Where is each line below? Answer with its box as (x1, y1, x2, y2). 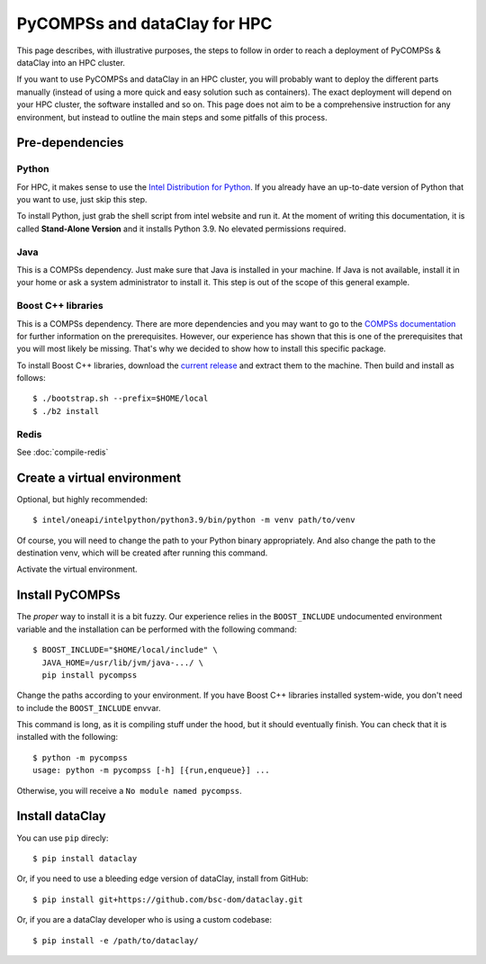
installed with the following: (16, 732, 119, 743)
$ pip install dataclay (32, 853, 138, 863)
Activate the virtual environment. (16, 563, 139, 575)
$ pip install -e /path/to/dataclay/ (32, 935, 200, 945)
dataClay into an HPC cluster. (16, 57, 126, 68)
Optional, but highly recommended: (16, 493, 148, 504)
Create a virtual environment (16, 470, 182, 485)
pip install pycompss (41, 670, 138, 680)
